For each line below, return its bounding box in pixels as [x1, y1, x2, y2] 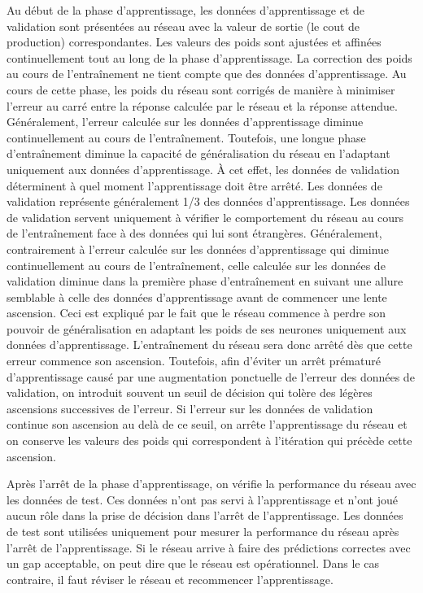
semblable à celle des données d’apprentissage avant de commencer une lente [7, 288, 387, 305]
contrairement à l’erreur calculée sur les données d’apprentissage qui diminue [7, 240, 390, 257]
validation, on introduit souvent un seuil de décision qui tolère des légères [7, 384, 373, 401]
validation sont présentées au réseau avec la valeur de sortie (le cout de [7, 17, 360, 34]
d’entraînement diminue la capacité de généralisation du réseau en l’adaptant [7, 145, 390, 162]
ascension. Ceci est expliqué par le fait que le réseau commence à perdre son [7, 304, 386, 321]
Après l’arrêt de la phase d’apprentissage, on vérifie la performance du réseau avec [7, 475, 416, 492]
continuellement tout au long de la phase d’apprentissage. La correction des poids [7, 49, 412, 66]
